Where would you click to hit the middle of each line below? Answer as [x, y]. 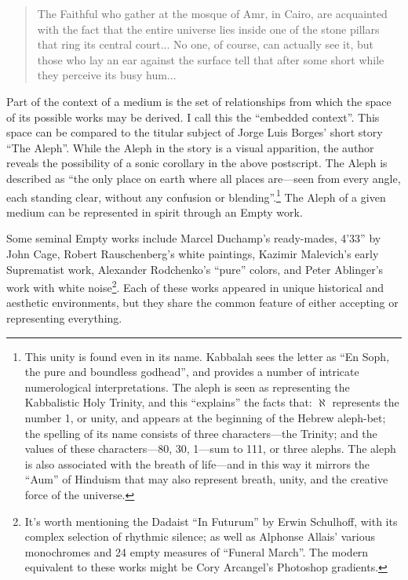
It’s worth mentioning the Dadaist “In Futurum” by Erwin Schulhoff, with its [211, 521]
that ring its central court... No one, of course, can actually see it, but [205, 44]
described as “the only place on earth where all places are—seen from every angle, [204, 178]
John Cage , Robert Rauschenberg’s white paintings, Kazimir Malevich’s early [193, 253]
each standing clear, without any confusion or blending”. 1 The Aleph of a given [196, 195]
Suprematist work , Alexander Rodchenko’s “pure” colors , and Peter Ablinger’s [195, 269]
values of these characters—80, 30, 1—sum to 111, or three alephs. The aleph [210, 449]
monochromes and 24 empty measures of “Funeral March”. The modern [197, 551]
